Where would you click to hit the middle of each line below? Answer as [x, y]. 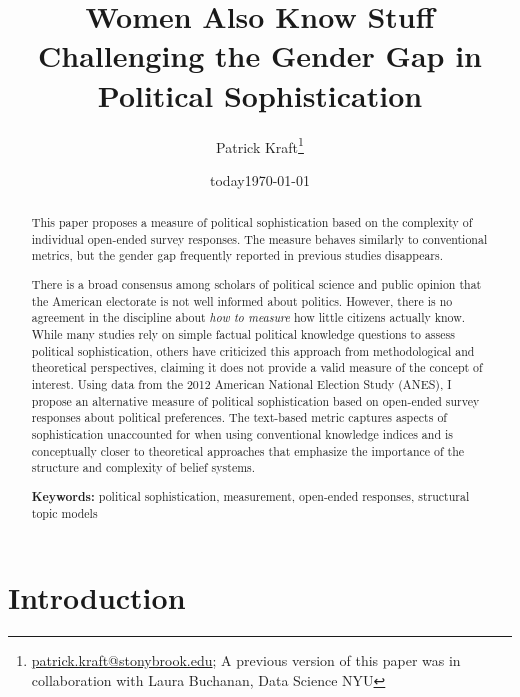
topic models [64, 513]
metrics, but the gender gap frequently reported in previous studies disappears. [237, 255]
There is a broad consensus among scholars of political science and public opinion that [256, 284]
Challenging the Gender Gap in [260, 55]
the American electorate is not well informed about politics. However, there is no [242, 300]
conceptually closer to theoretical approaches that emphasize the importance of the [248, 450]
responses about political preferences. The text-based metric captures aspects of [239, 417]
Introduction [97, 597]
